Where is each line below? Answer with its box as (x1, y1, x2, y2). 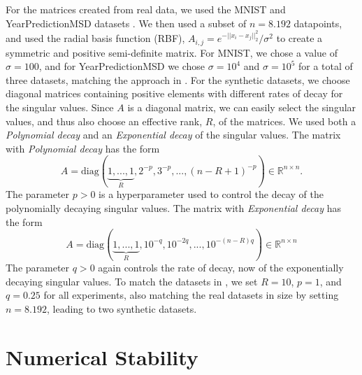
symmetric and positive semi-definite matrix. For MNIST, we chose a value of (6, 45, 338, 59)
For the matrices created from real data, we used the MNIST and (6, 2, 286, 16)
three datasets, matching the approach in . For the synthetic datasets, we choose (6, 72, 350, 87)
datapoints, (294, 15, 342, 30)
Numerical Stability (6, 342, 198, 371)
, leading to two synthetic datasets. (46, 301, 197, 316)
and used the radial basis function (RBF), (6, 31, 185, 45)
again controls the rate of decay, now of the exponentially (98, 260, 344, 275)
